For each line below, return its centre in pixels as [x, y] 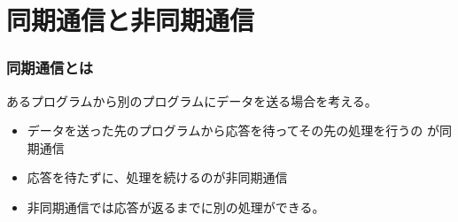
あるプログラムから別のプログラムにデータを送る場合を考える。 [192, 100]
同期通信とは [50, 68]
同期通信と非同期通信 [131, 20]
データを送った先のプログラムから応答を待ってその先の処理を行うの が [233, 130]
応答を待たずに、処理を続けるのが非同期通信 [157, 177]
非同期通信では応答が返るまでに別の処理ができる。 [176, 207]
